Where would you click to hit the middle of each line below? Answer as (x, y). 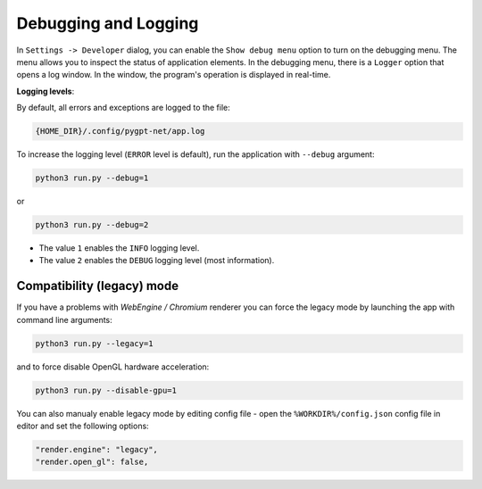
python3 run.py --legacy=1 (94, 343)
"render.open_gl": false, (92, 462)
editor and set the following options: (83, 426)
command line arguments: (65, 319)
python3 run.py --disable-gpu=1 (106, 390)
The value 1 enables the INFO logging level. (119, 248)
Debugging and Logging (108, 23)
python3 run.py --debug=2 (92, 225)
